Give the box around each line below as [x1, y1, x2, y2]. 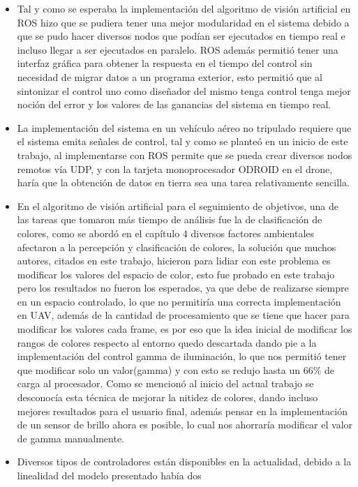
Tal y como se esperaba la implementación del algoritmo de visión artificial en [17, 1, 351, 15]
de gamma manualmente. [17, 430, 124, 445]
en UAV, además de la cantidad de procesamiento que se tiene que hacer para [17, 308, 350, 322]
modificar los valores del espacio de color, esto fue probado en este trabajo [17, 267, 335, 281]
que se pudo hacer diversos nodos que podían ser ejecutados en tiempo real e [17, 29, 345, 43]
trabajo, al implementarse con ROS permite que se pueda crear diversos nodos [17, 147, 352, 162]
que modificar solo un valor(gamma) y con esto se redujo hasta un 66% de [17, 362, 335, 377]
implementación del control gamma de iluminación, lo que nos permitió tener [17, 349, 347, 364]
